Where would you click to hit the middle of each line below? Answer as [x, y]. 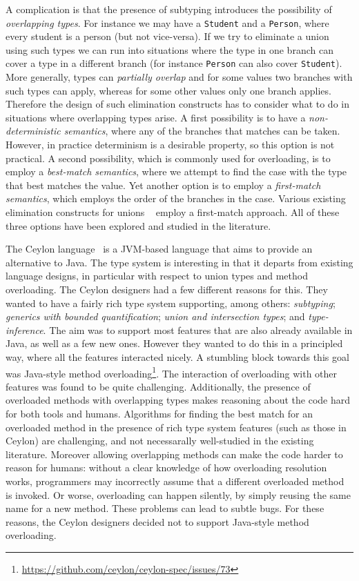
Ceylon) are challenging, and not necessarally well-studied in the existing [160, 441]
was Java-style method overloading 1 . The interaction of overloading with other [172, 372]
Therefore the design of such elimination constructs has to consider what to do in [177, 104]
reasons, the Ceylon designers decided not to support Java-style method [157, 521]
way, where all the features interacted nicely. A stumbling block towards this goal [177, 356]
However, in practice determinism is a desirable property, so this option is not [170, 145]
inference [25, 329]
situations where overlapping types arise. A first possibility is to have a [156, 117]
